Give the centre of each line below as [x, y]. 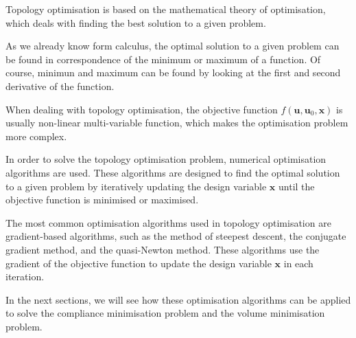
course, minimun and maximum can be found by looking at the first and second [173, 72]
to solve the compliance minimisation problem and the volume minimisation [165, 313]
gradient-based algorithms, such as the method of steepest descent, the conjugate [176, 236]
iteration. [25, 277]
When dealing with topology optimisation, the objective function [142, 109]
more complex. [36, 136]
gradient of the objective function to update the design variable [139, 263]
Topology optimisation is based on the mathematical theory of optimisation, [166, 9]
